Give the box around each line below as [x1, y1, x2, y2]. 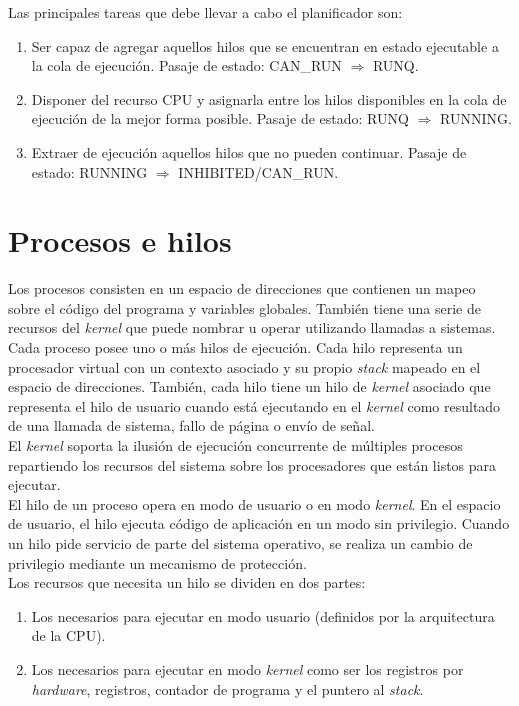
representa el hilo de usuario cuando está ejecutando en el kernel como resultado [8, 395, 501, 416]
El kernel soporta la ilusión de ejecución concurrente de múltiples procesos [8, 435, 463, 456]
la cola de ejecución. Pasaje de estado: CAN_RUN [31, 55, 342, 76]
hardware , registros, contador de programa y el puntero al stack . [31, 678, 424, 699]
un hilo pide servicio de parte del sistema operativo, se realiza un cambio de [8, 533, 473, 553]
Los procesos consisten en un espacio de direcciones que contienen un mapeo [8, 278, 476, 299]
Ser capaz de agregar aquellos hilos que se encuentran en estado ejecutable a [31, 35, 499, 56]
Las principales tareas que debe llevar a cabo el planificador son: [8, 2, 403, 22]
